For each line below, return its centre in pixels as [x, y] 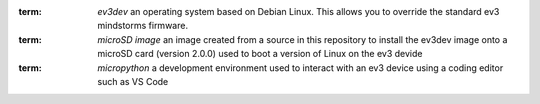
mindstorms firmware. [143, 26]
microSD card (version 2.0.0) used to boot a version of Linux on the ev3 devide [260, 54]
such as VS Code [133, 81]
